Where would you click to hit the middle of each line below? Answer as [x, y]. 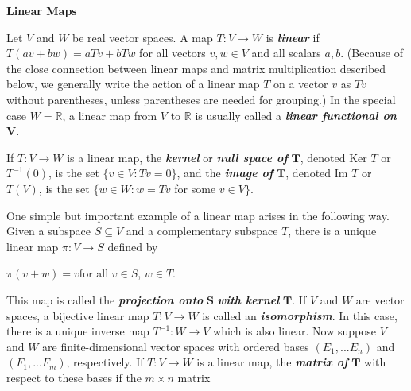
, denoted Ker [333, 157]
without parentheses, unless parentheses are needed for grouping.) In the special [201, 99]
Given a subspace [49, 231]
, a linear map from [110, 115]
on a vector [301, 84]
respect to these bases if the [74, 377]
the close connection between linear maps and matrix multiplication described [196, 68]
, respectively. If [105, 362]
